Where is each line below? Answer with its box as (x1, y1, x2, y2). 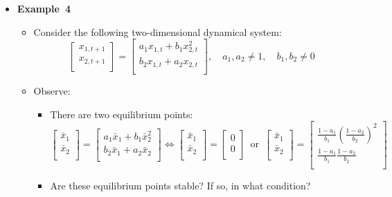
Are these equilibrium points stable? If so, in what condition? (50, 178, 311, 192)
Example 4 (17, 1, 71, 15)
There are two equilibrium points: (50, 106, 193, 121)
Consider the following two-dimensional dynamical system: (33, 24, 282, 39)
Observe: (33, 83, 71, 97)
